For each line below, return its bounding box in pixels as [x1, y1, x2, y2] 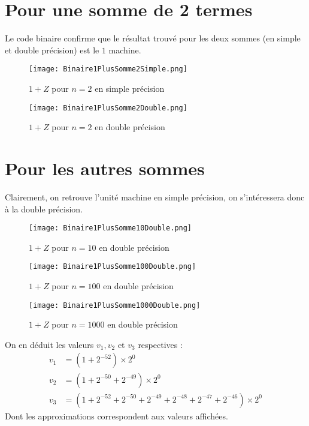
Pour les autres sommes [5, 156, 205, 180]
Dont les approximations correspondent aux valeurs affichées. [5, 409, 228, 422]
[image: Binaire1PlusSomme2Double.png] [29, 103, 187, 112]
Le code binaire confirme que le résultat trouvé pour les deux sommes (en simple [5, 32, 301, 44]
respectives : [138, 338, 183, 350]
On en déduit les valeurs [5, 338, 94, 350]
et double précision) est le [5, 43, 99, 56]
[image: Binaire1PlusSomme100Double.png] [29, 262, 196, 271]
